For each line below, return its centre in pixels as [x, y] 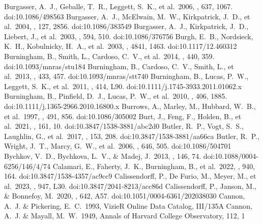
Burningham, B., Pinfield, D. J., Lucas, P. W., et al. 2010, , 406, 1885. [116, 96]
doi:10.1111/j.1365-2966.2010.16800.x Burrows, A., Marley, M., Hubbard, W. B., [130, 106]
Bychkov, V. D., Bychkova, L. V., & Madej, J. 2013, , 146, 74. [103, 156]
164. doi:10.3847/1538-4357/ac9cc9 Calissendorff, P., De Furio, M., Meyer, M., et [130, 176]
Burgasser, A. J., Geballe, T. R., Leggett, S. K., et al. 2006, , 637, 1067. [119, 6]
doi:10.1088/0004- [231, 156]
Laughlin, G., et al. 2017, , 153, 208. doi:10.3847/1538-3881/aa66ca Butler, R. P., [132, 136]
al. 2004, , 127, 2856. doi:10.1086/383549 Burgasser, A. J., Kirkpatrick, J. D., [126, 26]
